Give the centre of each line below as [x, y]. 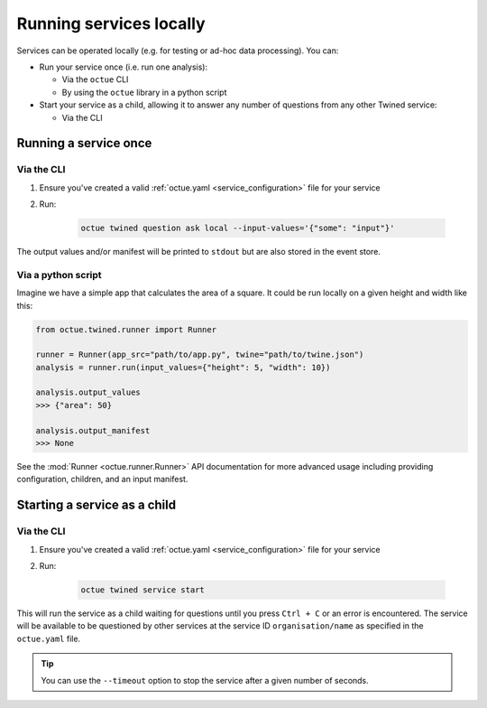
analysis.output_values [88, 392]
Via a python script [60, 275]
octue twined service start [142, 590]
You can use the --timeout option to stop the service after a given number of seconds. [205, 680]
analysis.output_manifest [93, 430]
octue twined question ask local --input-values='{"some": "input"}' [238, 228]
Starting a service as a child [96, 505]
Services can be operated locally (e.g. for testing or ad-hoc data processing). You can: [178, 51]
